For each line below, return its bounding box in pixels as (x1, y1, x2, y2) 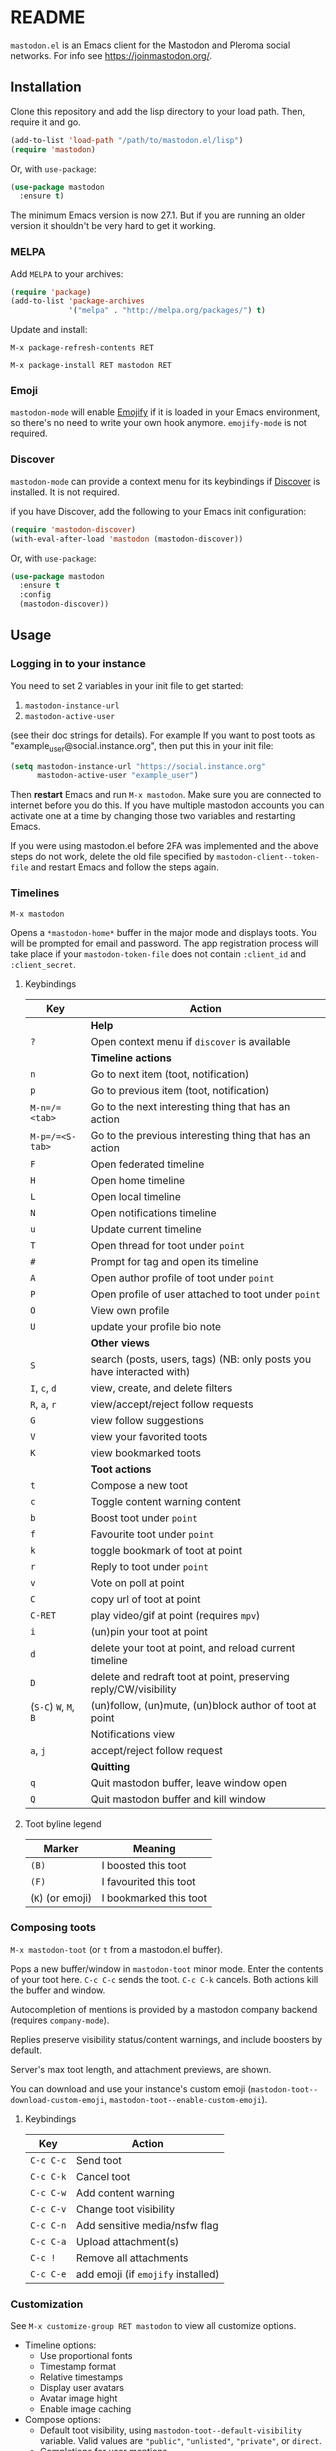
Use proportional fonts (39, 2350, 133, 2362)
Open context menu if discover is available (90, 1034, 291, 1048)
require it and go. (10, 116, 82, 128)
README (10, 6, 86, 29)
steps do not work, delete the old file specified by (10, 851, 215, 863)
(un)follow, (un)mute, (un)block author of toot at (90, 1698, 317, 1712)
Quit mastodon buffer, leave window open (90, 1776, 288, 1790)
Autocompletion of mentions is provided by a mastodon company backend (10, 2003, 318, 2015)
